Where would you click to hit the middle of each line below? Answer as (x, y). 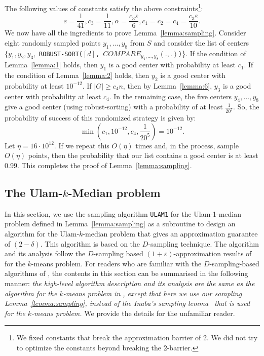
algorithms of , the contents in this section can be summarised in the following (126, 273)
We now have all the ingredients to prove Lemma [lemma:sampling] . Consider (125, 33)
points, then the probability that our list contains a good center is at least (143, 155)
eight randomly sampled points (53, 42)
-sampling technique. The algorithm (203, 243)
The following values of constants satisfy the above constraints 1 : (104, 7)
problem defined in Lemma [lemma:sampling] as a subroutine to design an (120, 224)
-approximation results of (213, 253)
